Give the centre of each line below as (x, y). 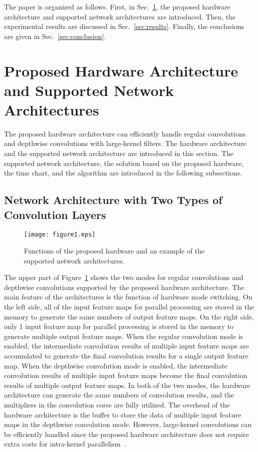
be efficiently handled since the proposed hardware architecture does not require (127, 434)
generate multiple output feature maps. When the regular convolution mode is (124, 336)
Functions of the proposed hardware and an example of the (114, 251)
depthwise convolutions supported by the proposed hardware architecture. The (124, 287)
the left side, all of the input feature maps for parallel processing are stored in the (129, 307)
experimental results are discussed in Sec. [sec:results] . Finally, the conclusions (124, 26)
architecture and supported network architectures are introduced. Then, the (120, 16)
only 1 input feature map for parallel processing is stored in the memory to (119, 326)
